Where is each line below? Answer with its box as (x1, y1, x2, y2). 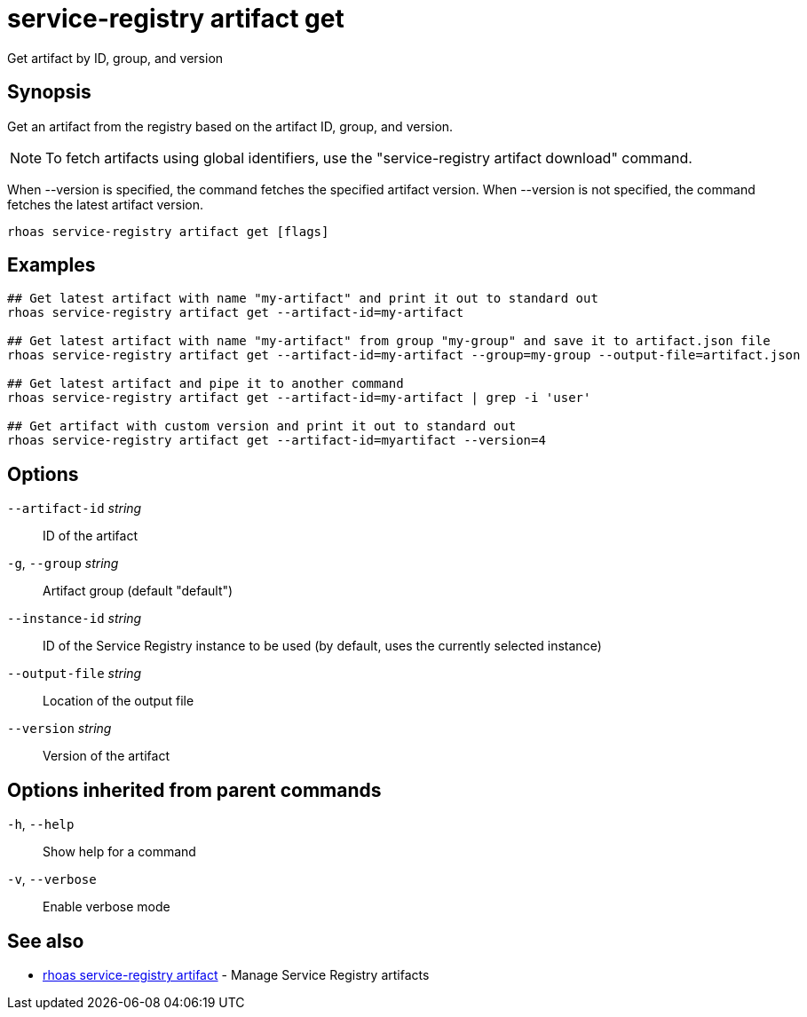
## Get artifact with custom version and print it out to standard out (7, 419, 517, 434)
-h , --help (7, 816, 75, 832)
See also (7, 929, 84, 952)
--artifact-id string (7, 501, 142, 516)
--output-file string (7, 666, 142, 682)
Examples (7, 254, 96, 277)
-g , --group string (7, 556, 119, 572)
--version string (7, 721, 112, 737)
